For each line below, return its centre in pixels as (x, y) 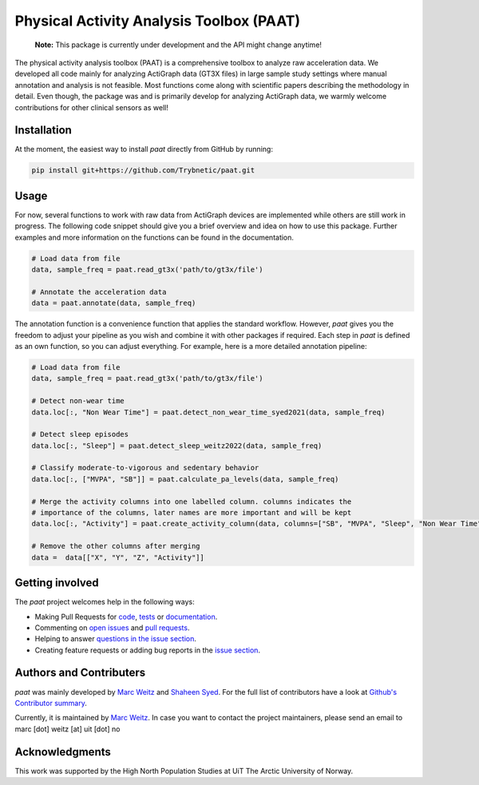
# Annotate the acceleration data (99, 292)
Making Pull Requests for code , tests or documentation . (126, 617)
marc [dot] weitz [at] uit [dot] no (67, 729)
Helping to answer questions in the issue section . (116, 639)
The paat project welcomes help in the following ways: (105, 602)
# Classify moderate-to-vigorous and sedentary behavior (145, 468)
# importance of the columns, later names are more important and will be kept (192, 513)
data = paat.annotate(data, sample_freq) (114, 303)
